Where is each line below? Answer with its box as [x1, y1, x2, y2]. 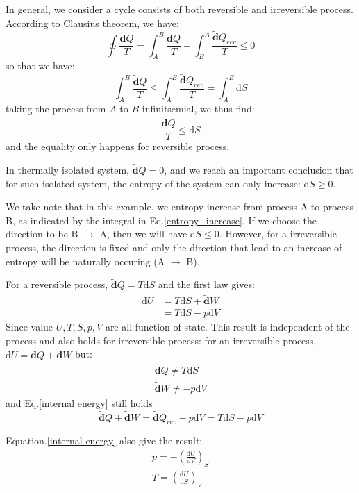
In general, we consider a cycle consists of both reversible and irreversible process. [6, 2, 353, 16]
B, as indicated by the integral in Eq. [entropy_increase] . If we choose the [6, 212, 317, 227]
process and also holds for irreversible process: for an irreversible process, [6, 333, 317, 347]
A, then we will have [99, 226, 187, 241]
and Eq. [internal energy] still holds [6, 395, 153, 410]
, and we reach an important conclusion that [164, 162, 353, 176]
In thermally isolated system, [6, 162, 129, 176]
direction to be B [6, 226, 78, 241]
